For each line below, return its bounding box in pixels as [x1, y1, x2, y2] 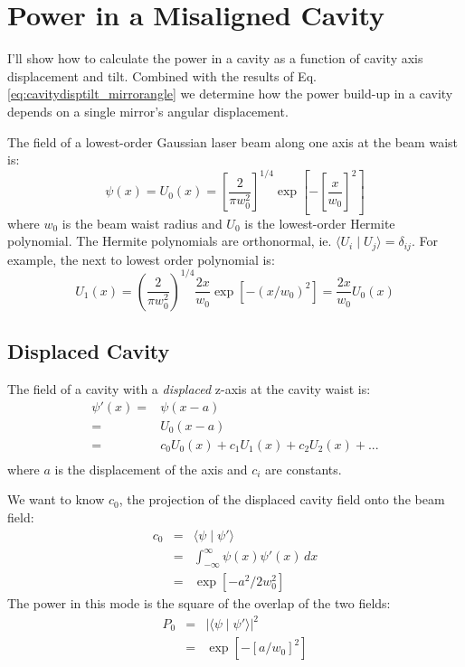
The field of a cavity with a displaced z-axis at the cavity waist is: [7, 380, 371, 399]
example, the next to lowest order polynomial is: [7, 249, 275, 268]
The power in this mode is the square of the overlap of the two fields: [7, 593, 391, 612]
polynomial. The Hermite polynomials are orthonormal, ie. [7, 231, 332, 250]
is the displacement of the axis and [54, 459, 248, 478]
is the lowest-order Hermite [244, 213, 395, 232]
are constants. [265, 459, 342, 478]
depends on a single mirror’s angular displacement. [7, 101, 289, 120]
